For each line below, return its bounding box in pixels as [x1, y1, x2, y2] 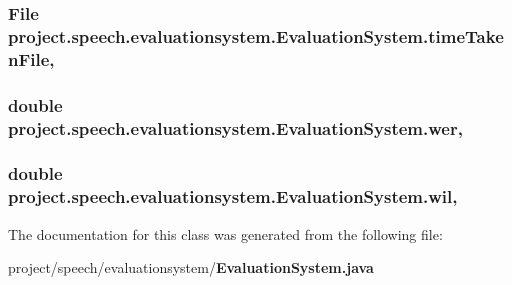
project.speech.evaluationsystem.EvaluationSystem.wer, [8, 115, 463, 140]
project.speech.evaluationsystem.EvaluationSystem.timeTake [8, 23, 504, 48]
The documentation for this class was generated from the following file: [8, 223, 443, 244]
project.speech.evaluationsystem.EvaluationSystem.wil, [8, 184, 458, 209]
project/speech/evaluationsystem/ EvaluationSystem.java [8, 257, 374, 278]
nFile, [8, 46, 55, 71]
